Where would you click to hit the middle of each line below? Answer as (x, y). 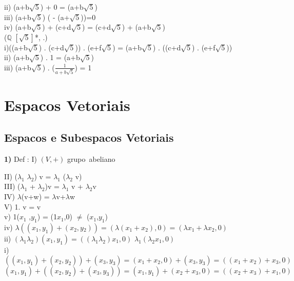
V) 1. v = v (23, 206)
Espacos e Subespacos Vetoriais (89, 137)
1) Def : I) (21, 159)
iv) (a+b (18, 27)
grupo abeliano (91, 159)
